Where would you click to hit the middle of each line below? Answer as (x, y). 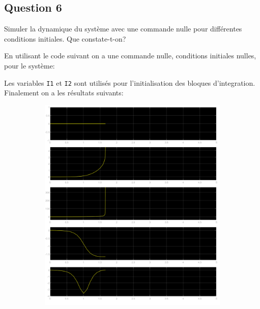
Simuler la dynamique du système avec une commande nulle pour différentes (123, 29)
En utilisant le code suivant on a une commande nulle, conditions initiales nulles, (130, 56)
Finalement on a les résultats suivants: (64, 93)
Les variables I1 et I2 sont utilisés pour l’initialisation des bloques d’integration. (130, 82)
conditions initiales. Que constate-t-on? (65, 38)
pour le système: (30, 65)
